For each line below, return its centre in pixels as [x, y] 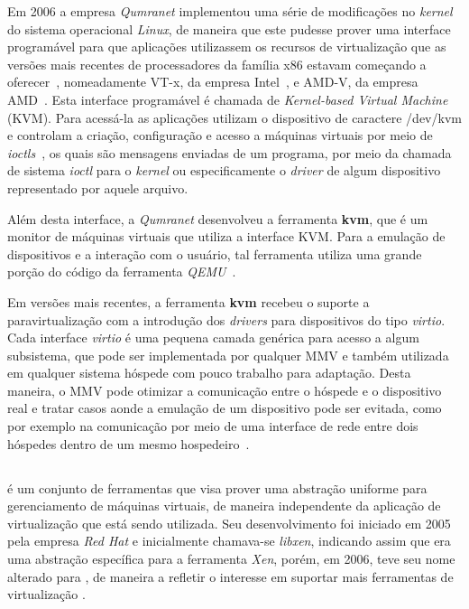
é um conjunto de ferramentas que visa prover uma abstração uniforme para [217, 487]
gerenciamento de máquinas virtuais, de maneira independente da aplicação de [224, 506]
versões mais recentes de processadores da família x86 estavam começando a [217, 64]
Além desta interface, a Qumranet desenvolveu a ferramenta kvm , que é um [218, 218]
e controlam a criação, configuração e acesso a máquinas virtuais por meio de [220, 135]
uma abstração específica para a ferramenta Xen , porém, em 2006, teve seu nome [231, 559]
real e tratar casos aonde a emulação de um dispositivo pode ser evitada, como [225, 408]
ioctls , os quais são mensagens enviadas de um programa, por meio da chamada [230, 152]
